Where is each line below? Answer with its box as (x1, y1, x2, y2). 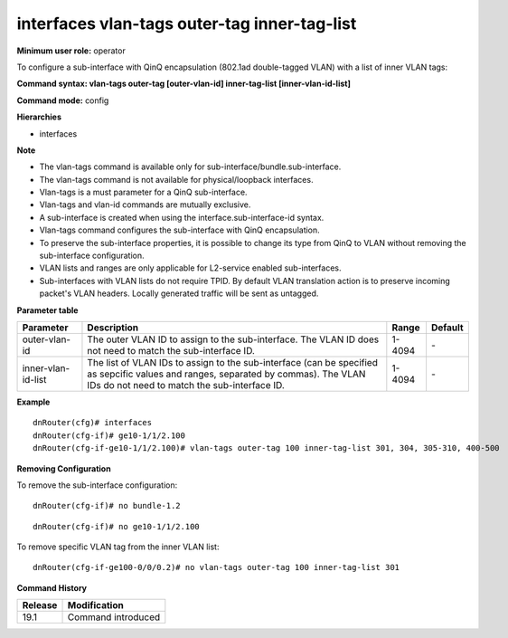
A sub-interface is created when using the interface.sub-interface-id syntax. (39, 212, 325, 223)
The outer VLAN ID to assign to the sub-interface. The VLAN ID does (87, 333, 380, 346)
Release (22, 599, 58, 612)
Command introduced (67, 611, 161, 624)
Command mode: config (16, 95, 109, 106)
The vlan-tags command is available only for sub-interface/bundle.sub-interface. (39, 161, 342, 172)
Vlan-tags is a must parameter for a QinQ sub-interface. (39, 186, 248, 198)
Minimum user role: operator (16, 45, 126, 56)
